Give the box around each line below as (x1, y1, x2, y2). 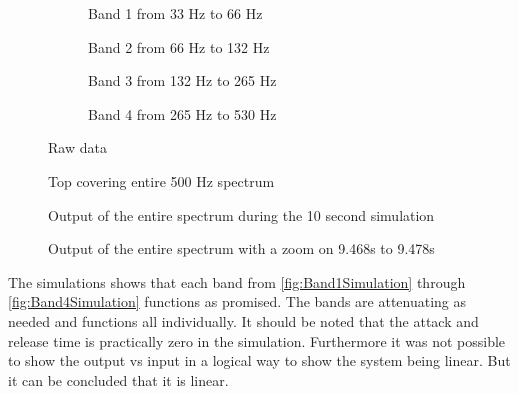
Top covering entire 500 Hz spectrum (48, 170, 275, 191)
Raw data (48, 137, 107, 158)
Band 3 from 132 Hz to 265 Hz (88, 70, 277, 91)
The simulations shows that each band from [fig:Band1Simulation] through (8, 271, 466, 292)
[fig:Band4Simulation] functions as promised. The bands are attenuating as (8, 291, 467, 312)
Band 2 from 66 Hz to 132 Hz (88, 36, 270, 57)
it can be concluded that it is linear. (8, 369, 229, 390)
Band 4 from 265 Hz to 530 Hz (88, 103, 277, 124)
